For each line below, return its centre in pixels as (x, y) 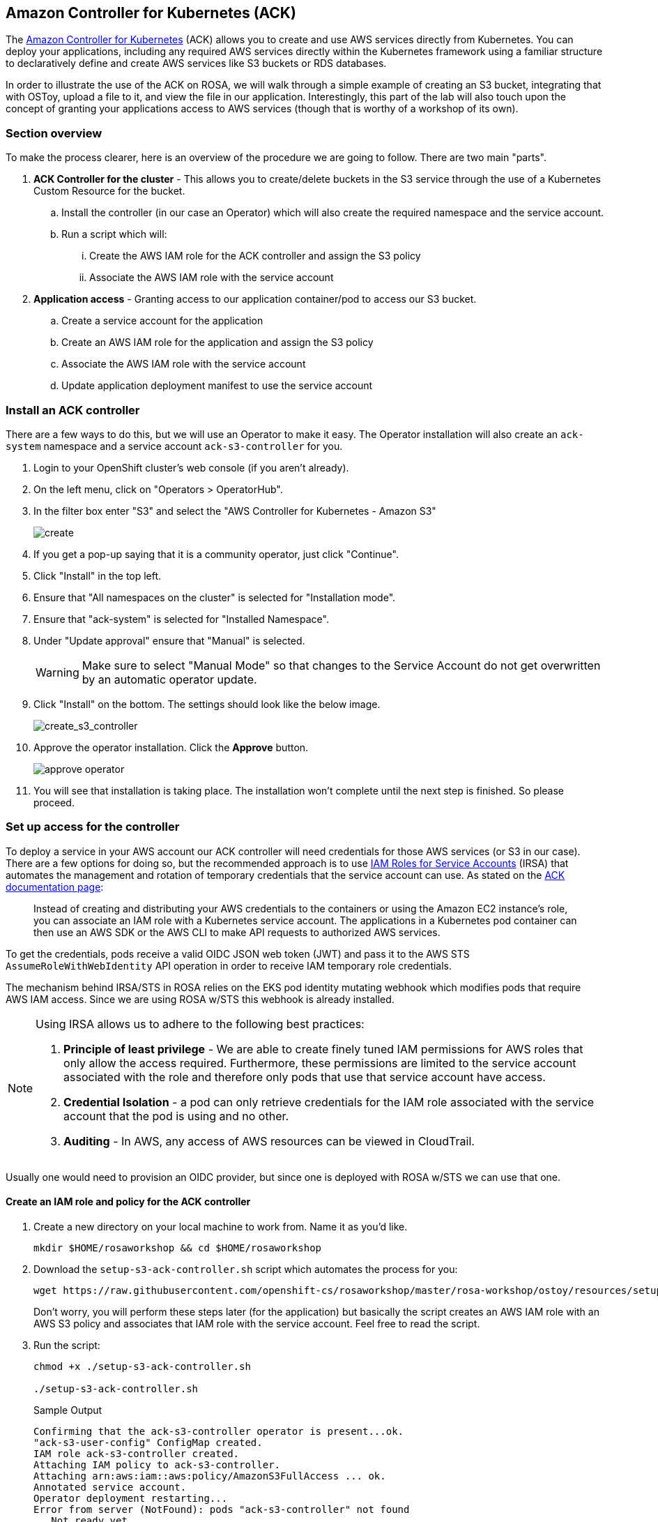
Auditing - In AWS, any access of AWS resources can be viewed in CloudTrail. (269, 1141)
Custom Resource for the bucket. (109, 191)
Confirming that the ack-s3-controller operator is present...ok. (219, 1431)
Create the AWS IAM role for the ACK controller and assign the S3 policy (255, 256)
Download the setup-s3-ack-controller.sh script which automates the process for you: (246, 1269)
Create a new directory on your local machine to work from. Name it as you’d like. (221, 1226)
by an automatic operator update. (169, 679)
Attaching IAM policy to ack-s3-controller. (157, 1464)
